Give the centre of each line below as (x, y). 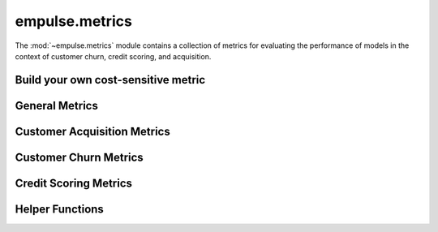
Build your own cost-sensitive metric (110, 80)
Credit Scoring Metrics (74, 183)
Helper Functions (60, 209)
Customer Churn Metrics (79, 157)
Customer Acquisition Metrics (92, 131)
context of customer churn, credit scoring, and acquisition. (113, 56)
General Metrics (57, 105)
